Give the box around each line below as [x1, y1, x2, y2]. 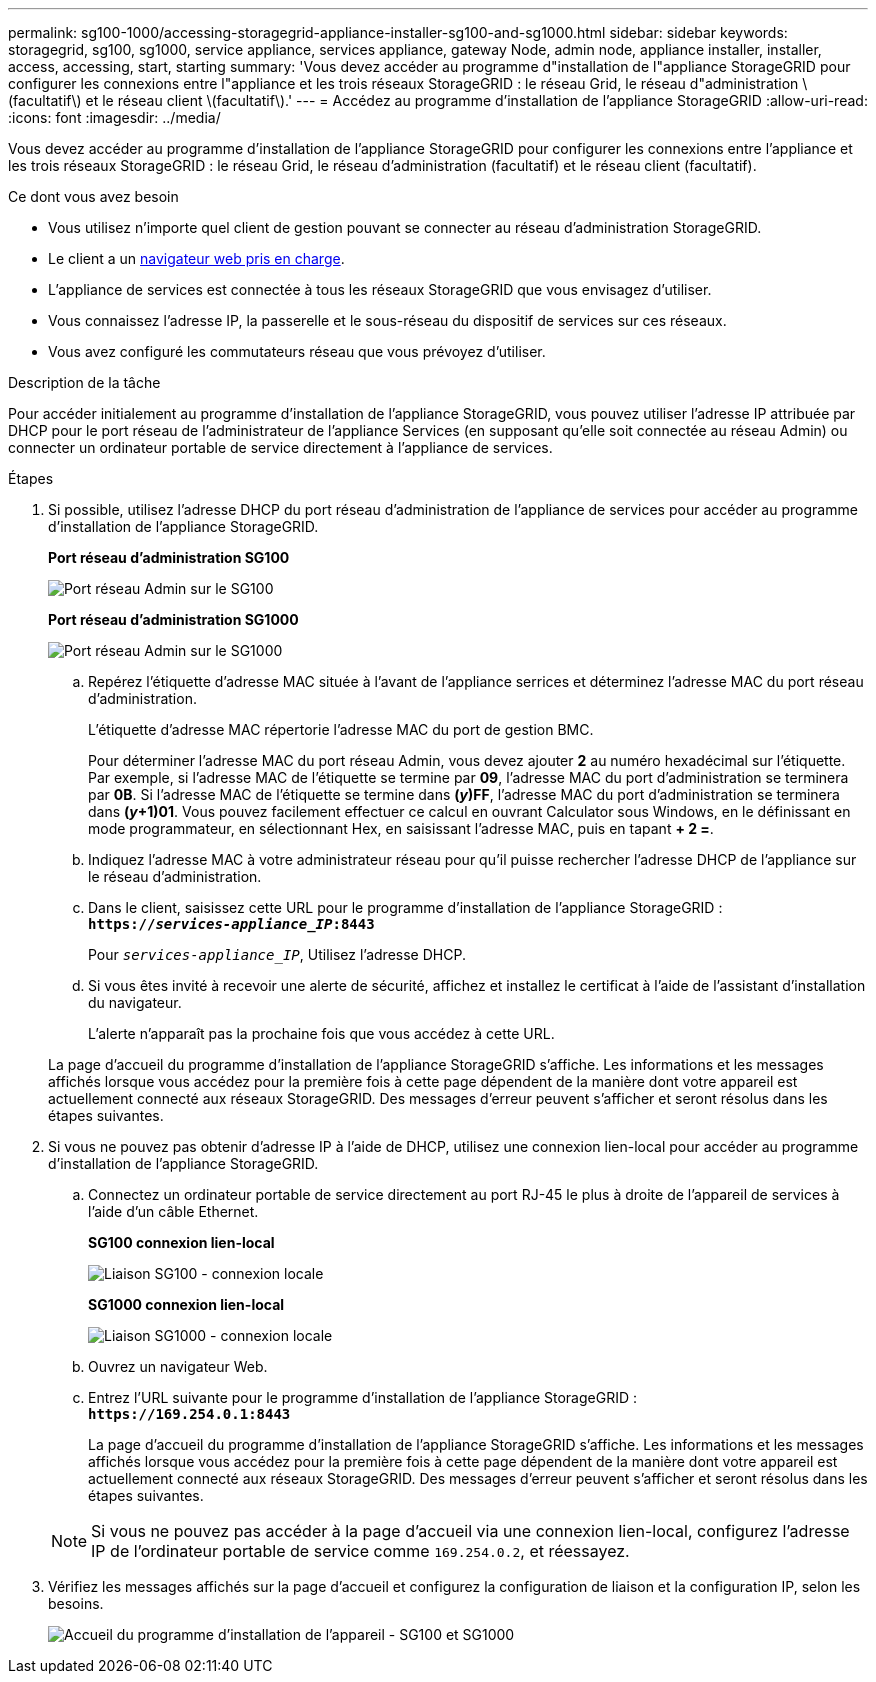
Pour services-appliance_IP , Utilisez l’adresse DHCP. [88, 946, 466, 963]
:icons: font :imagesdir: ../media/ [8, 109, 221, 126]
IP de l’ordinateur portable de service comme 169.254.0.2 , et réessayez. [91, 1541, 630, 1561]
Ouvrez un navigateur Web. [88, 1358, 268, 1375]
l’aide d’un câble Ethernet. [88, 1203, 259, 1220]
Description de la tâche [8, 374, 161, 391]
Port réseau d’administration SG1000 [48, 611, 299, 628]
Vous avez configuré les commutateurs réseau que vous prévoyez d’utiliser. [48, 343, 546, 360]
